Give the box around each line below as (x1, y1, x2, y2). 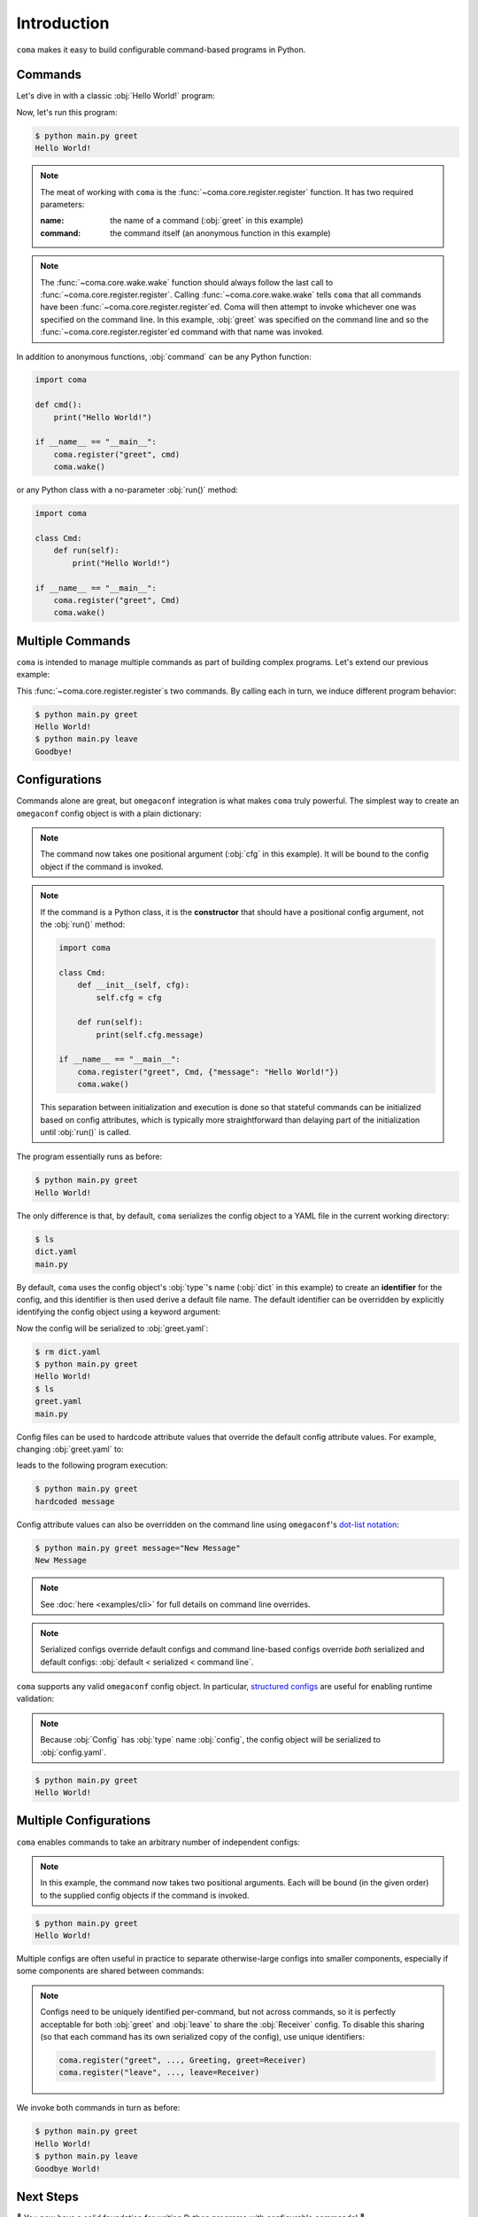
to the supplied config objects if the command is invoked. (40, 1890, 250, 1900)
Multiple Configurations (16, 1814, 151, 1829)
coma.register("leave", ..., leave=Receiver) (58, 2067, 260, 2078)
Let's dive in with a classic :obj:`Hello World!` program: (16, 90, 216, 101)
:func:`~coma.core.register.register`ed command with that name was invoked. (40, 326, 325, 337)
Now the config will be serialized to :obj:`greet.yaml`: (16, 1322, 209, 1334)
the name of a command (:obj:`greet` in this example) (110, 215, 305, 226)
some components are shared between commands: (16, 1965, 204, 1977)
